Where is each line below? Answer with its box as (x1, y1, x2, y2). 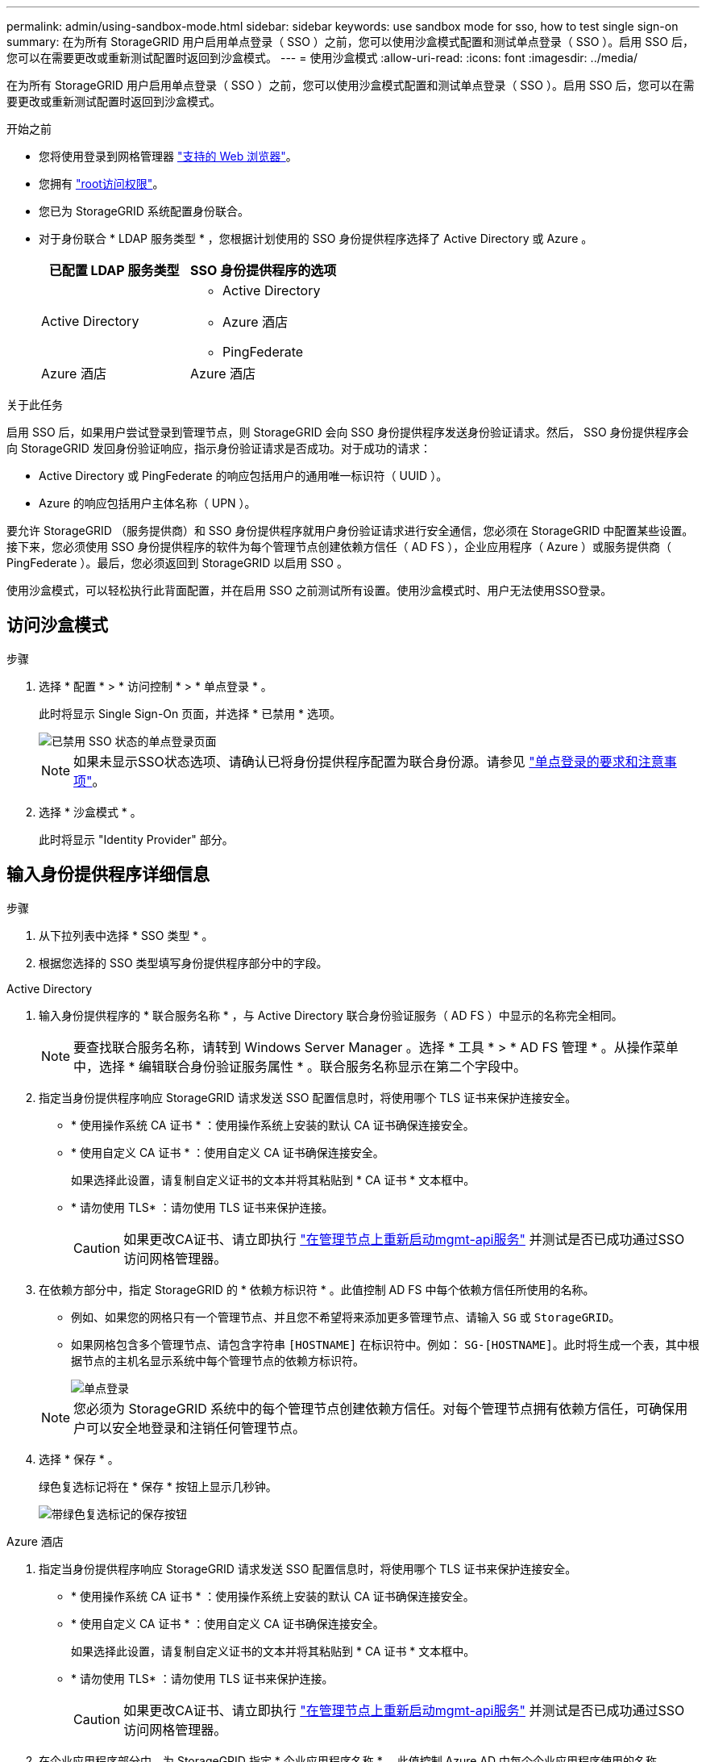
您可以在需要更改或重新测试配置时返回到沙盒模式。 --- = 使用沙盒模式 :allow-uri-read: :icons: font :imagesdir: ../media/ (6, 51, 638, 65)
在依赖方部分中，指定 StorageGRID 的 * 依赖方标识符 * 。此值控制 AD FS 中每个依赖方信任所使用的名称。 (39, 1282, 595, 1296)
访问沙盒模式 (6, 615, 108, 636)
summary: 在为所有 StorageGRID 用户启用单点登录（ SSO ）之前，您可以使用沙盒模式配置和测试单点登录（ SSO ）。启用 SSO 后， (6, 35, 694, 48)
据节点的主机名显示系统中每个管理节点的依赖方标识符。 (71, 1353, 364, 1367)
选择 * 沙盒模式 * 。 (39, 804, 142, 819)
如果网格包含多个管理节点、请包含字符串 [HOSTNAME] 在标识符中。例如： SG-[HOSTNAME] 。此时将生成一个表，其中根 (71, 1337, 700, 1351)
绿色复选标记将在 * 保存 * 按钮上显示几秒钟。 (39, 1479, 277, 1493)
